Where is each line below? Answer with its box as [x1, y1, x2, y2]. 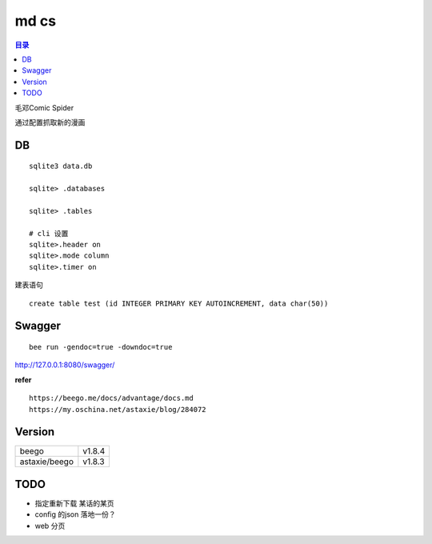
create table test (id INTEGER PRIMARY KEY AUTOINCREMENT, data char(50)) [29, 298, 329, 308]
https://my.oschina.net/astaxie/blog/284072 [29, 405, 207, 414]
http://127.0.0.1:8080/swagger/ [14, 360, 115, 370]
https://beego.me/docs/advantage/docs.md [29, 394, 194, 403]
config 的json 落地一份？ [34, 510, 116, 519]
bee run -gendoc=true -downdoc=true [29, 342, 173, 351]
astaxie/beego [19, 456, 74, 467]
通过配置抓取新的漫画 [14, 117, 86, 127]
